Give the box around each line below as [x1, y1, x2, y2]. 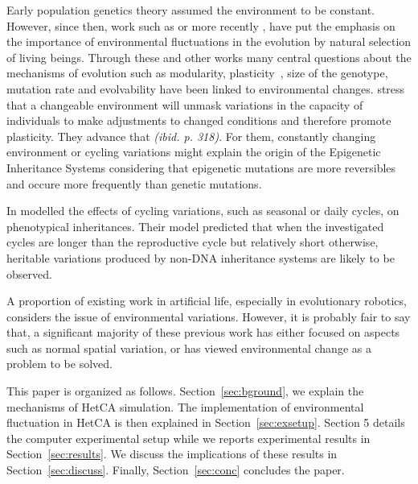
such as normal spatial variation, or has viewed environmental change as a [6, 339, 371, 356]
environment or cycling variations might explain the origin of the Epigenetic [6, 143, 381, 160]
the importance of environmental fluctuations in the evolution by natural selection [6, 33, 412, 50]
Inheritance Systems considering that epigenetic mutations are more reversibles [6, 159, 396, 176]
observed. [6, 265, 52, 282]
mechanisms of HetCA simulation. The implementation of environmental [6, 398, 364, 415]
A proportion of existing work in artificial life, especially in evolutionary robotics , [6, 292, 407, 309]
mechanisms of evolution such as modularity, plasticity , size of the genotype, [6, 64, 388, 81]
